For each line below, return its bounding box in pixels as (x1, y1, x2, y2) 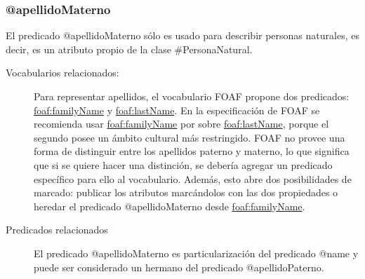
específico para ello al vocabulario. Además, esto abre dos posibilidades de (34, 171, 352, 186)
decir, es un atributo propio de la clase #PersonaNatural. (6, 41, 253, 56)
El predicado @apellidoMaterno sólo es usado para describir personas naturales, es (6, 28, 359, 43)
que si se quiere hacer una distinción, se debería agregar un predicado (34, 157, 333, 172)
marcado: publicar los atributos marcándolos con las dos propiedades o (34, 185, 338, 200)
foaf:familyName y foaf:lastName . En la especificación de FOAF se (34, 102, 320, 117)
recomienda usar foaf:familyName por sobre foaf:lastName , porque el (34, 116, 329, 131)
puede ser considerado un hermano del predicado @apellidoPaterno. (34, 259, 324, 274)
